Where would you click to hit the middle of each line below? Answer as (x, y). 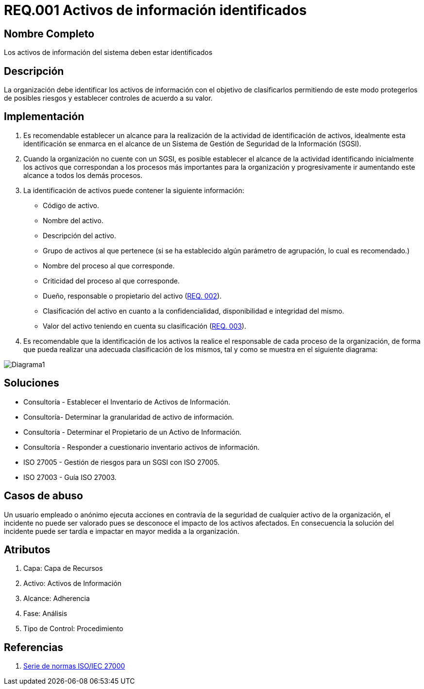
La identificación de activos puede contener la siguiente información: (134, 190)
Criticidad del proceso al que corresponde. (111, 281)
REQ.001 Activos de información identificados (155, 10)
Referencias (34, 647)
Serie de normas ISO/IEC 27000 (74, 666)
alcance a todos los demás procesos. (83, 175)
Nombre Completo (49, 34)
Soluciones (32, 383)
